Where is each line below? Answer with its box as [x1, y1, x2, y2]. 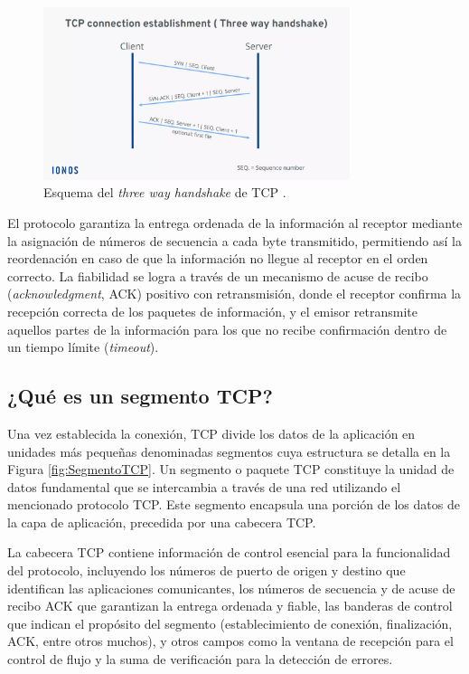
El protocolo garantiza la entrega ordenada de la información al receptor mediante [7, 213, 463, 232]
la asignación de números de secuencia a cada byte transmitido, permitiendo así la [7, 231, 462, 250]
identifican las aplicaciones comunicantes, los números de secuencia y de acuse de [7, 578, 455, 597]
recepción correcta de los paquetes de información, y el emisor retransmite [7, 301, 417, 320]
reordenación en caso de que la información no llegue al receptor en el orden [7, 249, 428, 268]
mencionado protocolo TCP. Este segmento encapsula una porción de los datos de [7, 495, 460, 514]
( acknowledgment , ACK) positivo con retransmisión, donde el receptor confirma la [7, 284, 462, 303]
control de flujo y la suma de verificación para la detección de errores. [7, 650, 393, 669]
